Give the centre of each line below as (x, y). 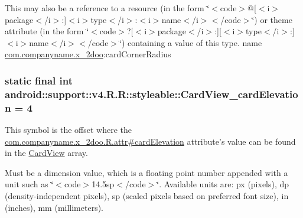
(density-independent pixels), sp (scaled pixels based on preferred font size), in (147, 196)
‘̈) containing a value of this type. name (191, 42)
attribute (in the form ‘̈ (47, 31)
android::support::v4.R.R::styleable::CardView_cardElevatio (151, 94)
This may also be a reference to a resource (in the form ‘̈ (107, 8)
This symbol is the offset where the (68, 130)
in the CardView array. (46, 153)
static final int (39, 80)
